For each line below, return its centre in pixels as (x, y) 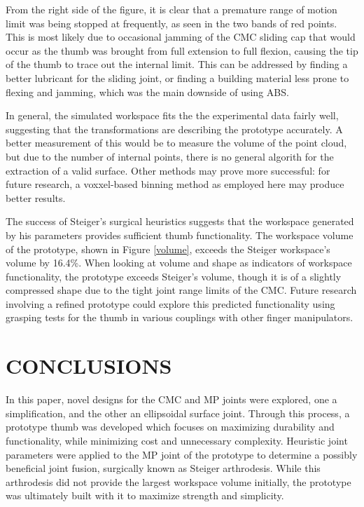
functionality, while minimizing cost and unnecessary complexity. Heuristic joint (177, 440)
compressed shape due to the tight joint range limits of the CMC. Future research (181, 290)
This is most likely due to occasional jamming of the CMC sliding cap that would (181, 37)
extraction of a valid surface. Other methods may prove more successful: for (168, 170)
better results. (36, 197)
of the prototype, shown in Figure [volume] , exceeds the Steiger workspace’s (168, 249)
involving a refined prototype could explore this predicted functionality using (170, 303)
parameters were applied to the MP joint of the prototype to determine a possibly (182, 454)
